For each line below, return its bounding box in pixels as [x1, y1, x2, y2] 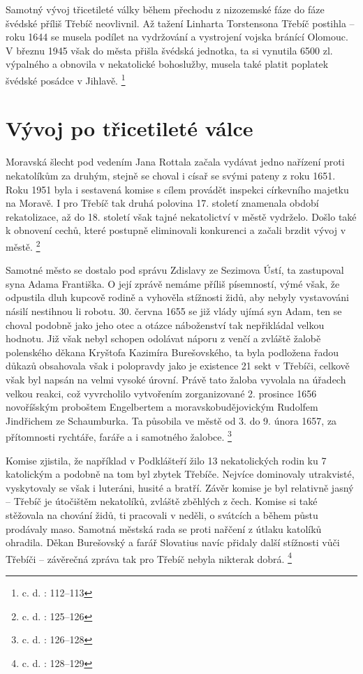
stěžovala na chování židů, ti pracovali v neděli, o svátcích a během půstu [6, 507, 318, 522]
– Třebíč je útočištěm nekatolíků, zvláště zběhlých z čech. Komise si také [6, 494, 318, 508]
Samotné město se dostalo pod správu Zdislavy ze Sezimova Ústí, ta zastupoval [6, 263, 344, 277]
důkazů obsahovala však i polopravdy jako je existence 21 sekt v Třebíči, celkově [6, 358, 350, 373]
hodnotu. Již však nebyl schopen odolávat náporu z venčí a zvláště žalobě [6, 331, 321, 346]
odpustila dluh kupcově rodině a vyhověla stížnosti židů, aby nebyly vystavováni [6, 290, 349, 305]
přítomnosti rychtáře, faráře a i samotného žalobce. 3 [6, 427, 232, 444]
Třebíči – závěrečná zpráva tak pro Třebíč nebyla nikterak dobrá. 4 [6, 549, 292, 566]
